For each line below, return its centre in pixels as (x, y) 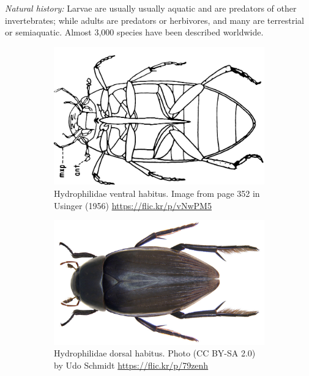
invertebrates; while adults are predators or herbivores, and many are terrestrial (154, 20)
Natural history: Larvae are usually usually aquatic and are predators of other (151, 8)
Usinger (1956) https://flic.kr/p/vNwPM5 (133, 205)
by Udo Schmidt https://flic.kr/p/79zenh (131, 365)
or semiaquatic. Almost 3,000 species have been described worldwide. (134, 32)
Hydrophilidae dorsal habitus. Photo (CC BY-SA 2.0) (155, 353)
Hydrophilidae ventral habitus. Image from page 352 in (157, 194)
